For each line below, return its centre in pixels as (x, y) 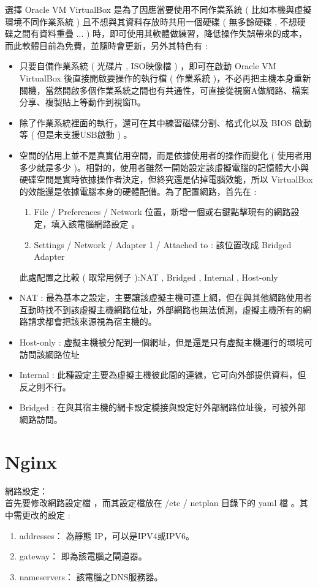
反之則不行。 (45, 386)
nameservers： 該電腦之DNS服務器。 (91, 576)
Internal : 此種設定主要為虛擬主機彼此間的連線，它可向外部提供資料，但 (163, 375)
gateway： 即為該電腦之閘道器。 (83, 556)
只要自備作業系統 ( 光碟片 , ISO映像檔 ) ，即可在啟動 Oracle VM (148, 66)
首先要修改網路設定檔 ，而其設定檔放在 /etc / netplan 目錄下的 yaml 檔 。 (152, 503)
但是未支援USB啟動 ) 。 (85, 134)
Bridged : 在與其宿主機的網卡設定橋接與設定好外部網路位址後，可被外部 (163, 407)
